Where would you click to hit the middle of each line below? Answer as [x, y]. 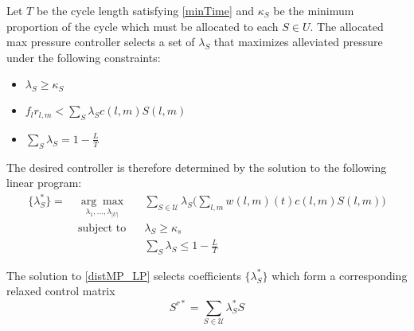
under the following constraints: [84, 57]
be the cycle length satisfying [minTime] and [145, 10]
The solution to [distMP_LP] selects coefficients [124, 275]
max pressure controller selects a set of [101, 42]
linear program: [44, 183]
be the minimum [314, 10]
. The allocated [347, 26]
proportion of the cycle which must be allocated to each [143, 26]
